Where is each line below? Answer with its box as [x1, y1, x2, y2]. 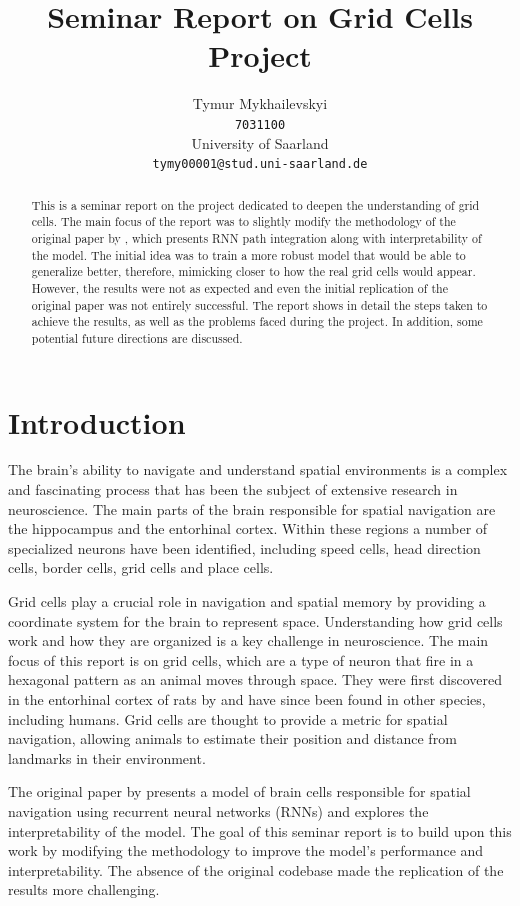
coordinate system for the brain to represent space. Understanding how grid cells [8, 610, 503, 631]
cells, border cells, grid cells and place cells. [8, 557, 274, 578]
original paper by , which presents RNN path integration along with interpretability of [31, 229, 482, 246]
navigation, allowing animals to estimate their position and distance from [8, 728, 457, 749]
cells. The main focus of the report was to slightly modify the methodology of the [31, 213, 456, 230]
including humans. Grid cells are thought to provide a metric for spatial [8, 708, 448, 729]
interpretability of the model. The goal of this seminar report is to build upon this [8, 820, 512, 841]
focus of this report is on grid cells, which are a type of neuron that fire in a [8, 649, 474, 670]
